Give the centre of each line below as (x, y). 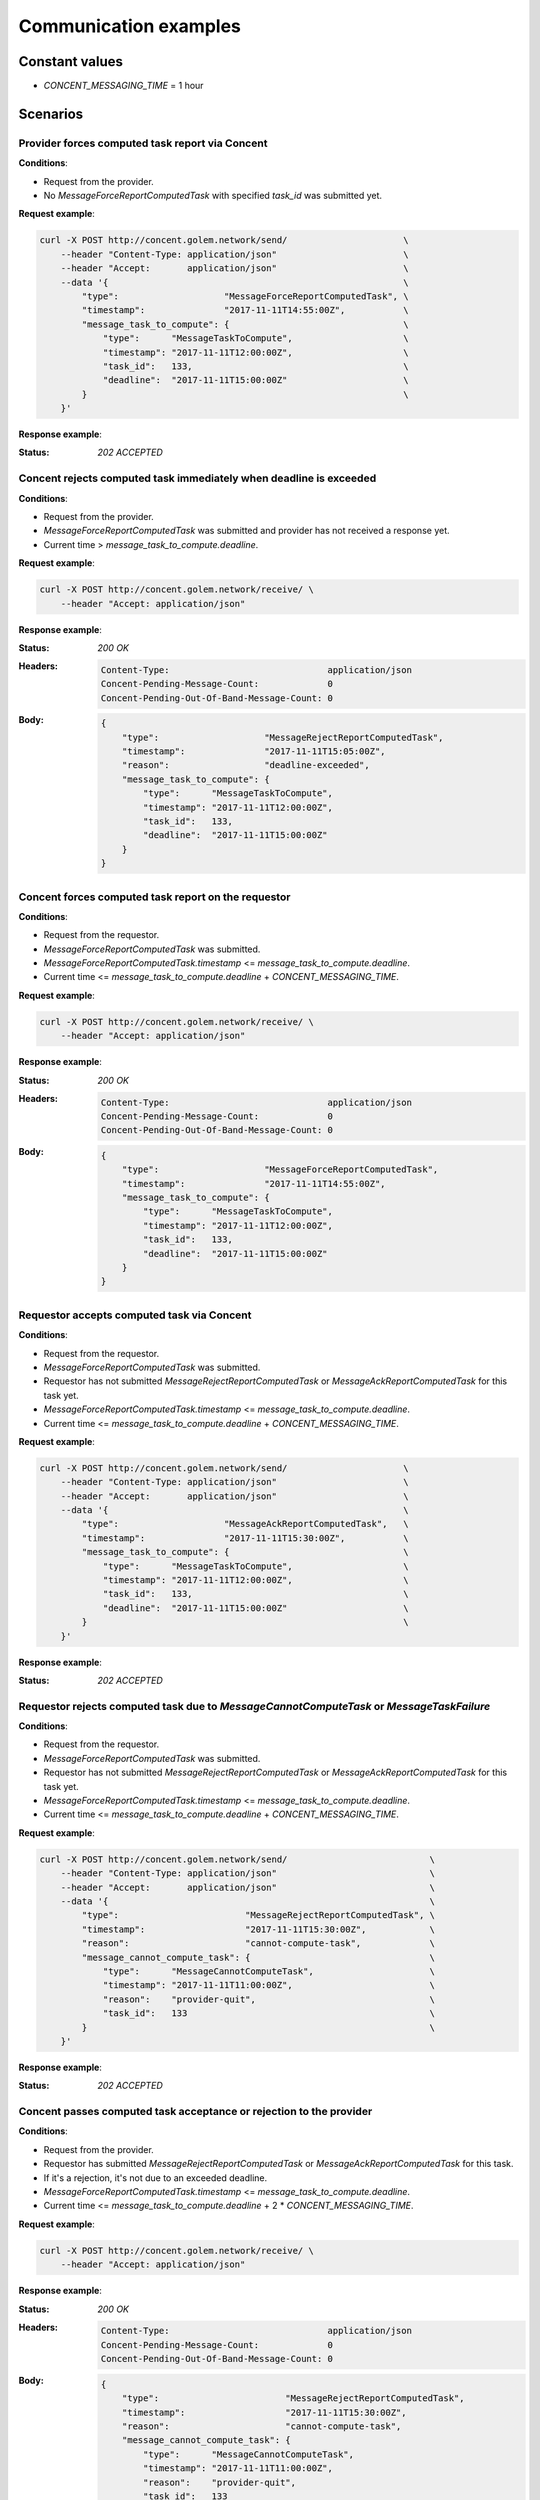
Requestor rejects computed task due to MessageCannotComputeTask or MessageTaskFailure (254, 1706)
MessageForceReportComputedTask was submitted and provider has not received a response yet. (246, 531)
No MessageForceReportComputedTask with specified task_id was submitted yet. (213, 195)
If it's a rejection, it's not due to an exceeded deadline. (155, 2177)
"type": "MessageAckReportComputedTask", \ (245, 1524)
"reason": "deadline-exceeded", (245, 765)
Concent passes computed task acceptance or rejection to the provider (195, 2112)
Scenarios (51, 113)
